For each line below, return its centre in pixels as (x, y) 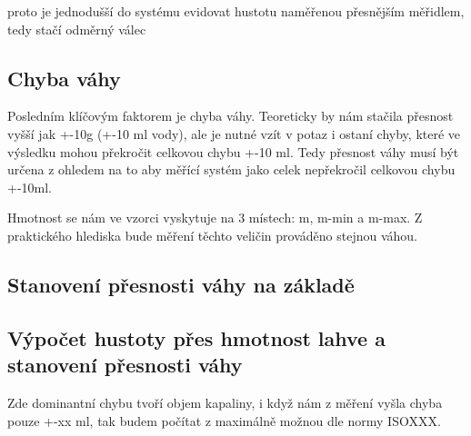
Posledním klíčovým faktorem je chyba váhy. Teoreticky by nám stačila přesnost (230, 116)
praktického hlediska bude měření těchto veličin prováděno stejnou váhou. (213, 235)
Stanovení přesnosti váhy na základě (181, 284)
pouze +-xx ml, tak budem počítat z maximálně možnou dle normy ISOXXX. (224, 420)
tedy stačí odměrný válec (77, 29)
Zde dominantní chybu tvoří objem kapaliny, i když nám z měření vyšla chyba (225, 402)
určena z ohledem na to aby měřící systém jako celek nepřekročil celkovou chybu (231, 169)
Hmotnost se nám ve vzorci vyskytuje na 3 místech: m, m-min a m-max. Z (215, 218)
